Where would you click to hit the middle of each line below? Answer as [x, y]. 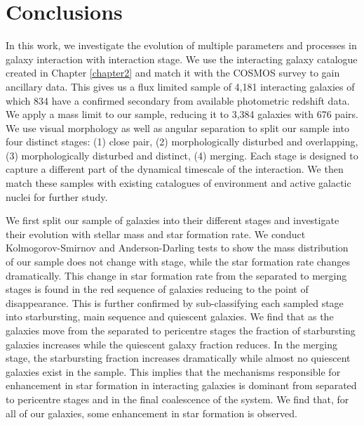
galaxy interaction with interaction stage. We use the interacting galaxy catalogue [182, 59]
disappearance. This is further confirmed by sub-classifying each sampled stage [175, 302]
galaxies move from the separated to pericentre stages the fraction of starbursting [181, 330]
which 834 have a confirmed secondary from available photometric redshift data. [178, 100]
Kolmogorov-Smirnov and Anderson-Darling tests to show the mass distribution [177, 248]
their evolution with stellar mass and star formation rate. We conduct [156, 234]
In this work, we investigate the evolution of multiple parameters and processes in [181, 45]
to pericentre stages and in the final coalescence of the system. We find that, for [177, 399]
